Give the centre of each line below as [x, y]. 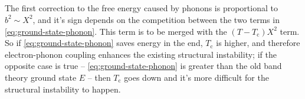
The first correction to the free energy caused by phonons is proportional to [141, 8]
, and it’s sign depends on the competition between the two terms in [156, 19]
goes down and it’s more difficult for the [196, 77]
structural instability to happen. [63, 89]
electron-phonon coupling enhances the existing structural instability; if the [141, 54]
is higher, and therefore [258, 43]
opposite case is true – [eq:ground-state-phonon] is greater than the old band [143, 66]
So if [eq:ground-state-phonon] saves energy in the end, [104, 43]
